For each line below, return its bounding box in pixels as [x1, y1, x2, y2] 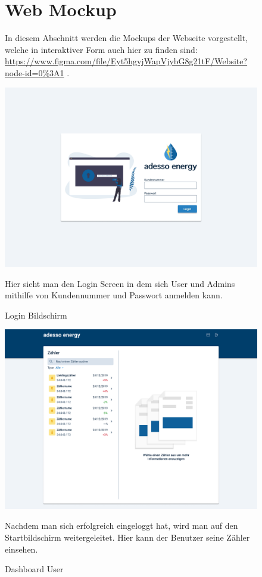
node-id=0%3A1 [5, 66, 64, 79]
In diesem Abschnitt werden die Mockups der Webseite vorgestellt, [5, 32, 248, 44]
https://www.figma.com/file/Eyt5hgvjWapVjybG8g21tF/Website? [5, 55, 248, 67]
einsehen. [5, 542, 38, 555]
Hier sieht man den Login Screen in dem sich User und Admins [5, 277, 235, 289]
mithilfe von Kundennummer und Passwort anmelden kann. [5, 289, 223, 301]
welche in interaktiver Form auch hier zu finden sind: [5, 43, 198, 55]
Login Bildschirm [5, 308, 67, 321]
